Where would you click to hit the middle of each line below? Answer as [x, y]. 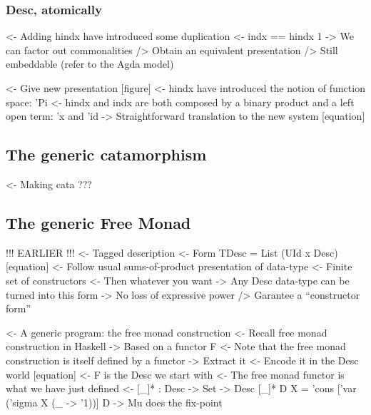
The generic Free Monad [98, 222]
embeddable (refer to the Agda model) [90, 64]
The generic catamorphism [106, 154]
